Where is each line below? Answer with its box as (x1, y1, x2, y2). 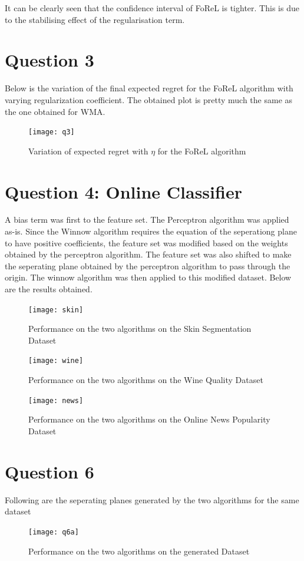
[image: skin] (28, 305, 84, 314)
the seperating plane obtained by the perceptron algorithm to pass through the (5, 259, 290, 272)
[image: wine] (28, 357, 84, 365)
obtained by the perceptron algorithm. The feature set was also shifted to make (5, 248, 292, 260)
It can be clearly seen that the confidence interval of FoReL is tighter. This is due (5, 2, 299, 14)
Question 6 (5, 459, 94, 483)
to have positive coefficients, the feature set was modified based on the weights (5, 236, 288, 249)
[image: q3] (28, 128, 75, 137)
